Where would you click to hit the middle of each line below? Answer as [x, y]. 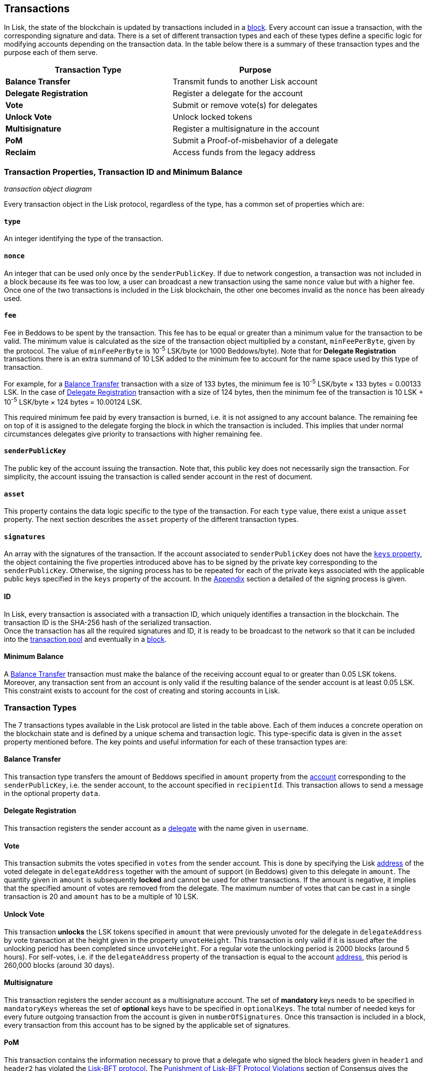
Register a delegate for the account [238, 94]
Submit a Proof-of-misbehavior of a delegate [255, 141]
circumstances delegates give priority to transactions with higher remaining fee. [133, 434]
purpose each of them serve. [51, 53]
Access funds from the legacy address [244, 152]
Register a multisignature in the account [246, 129]
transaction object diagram [48, 189]
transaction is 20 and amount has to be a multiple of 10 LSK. [101, 897]
